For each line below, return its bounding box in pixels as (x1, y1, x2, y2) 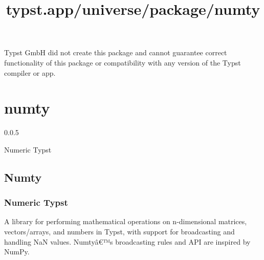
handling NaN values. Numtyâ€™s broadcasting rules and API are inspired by (4, 236, 251, 247)
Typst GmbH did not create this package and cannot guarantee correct (4, 47, 227, 58)
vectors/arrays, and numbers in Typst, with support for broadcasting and (4, 226, 235, 237)
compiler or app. (4, 67, 56, 78)
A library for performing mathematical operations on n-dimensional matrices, (4, 216, 247, 227)
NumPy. (4, 246, 30, 257)
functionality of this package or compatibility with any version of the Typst (4, 57, 241, 68)
